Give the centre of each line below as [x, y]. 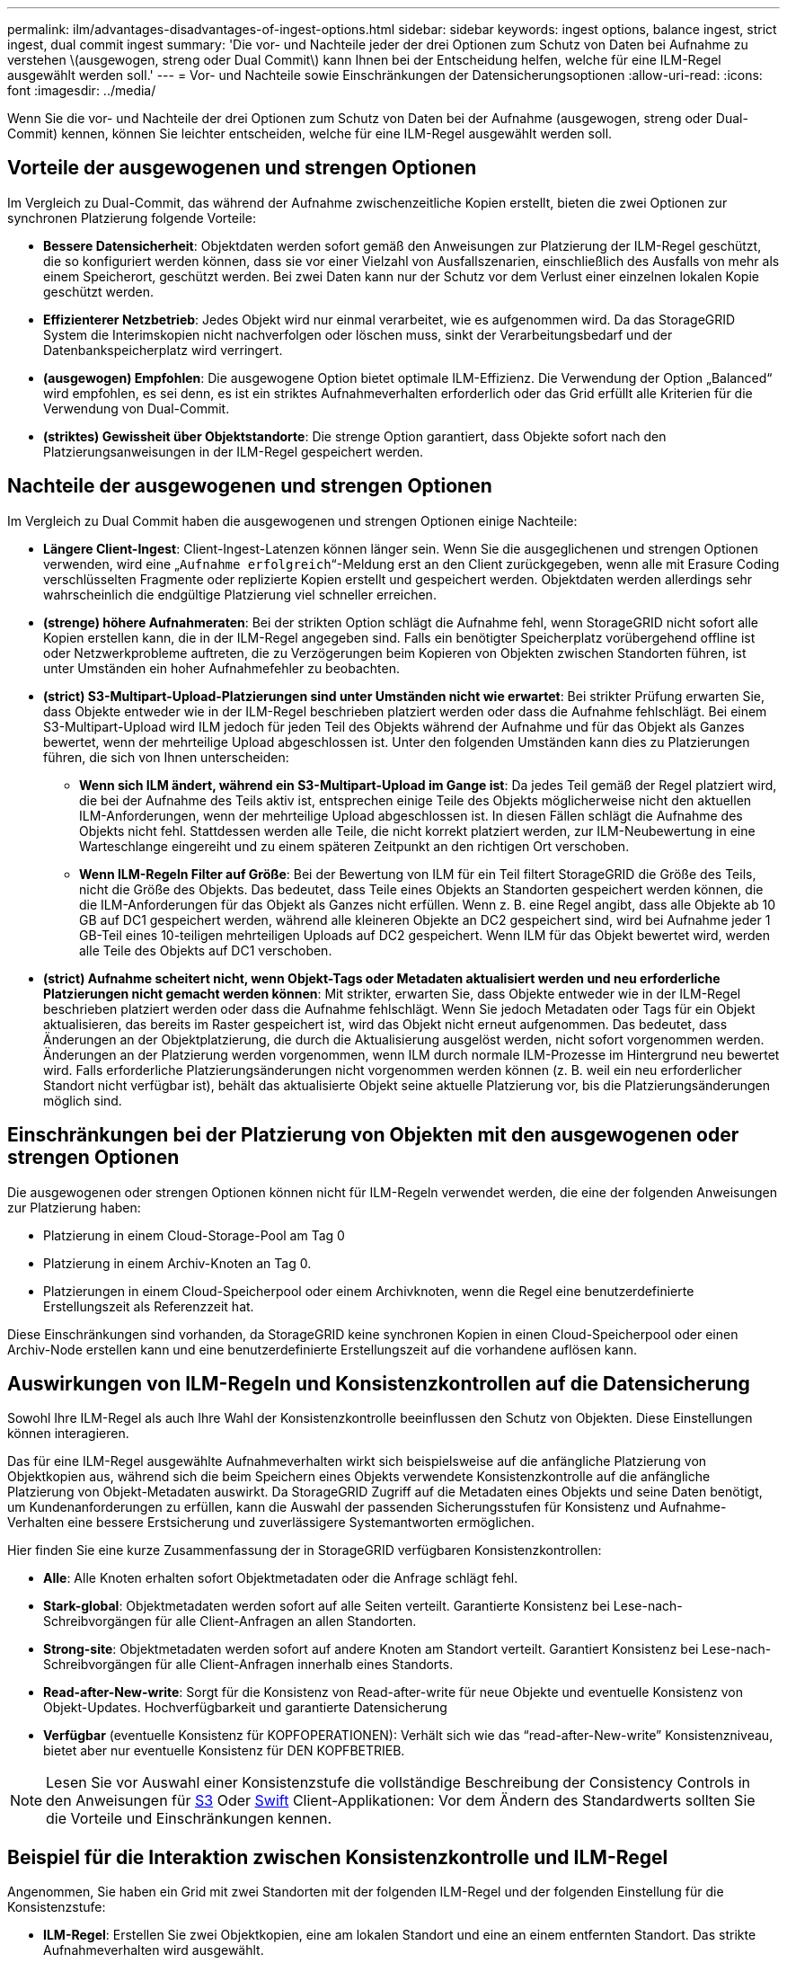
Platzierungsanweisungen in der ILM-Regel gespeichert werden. [234, 451]
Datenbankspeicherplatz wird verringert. [163, 350]
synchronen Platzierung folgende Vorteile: [132, 218]
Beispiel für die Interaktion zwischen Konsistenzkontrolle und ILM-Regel [338, 1857]
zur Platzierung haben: [74, 1207]
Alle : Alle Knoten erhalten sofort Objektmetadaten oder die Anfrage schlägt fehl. [281, 1578]
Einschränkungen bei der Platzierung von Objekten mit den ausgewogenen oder [373, 1135]
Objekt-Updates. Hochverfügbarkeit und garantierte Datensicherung [245, 1708]
